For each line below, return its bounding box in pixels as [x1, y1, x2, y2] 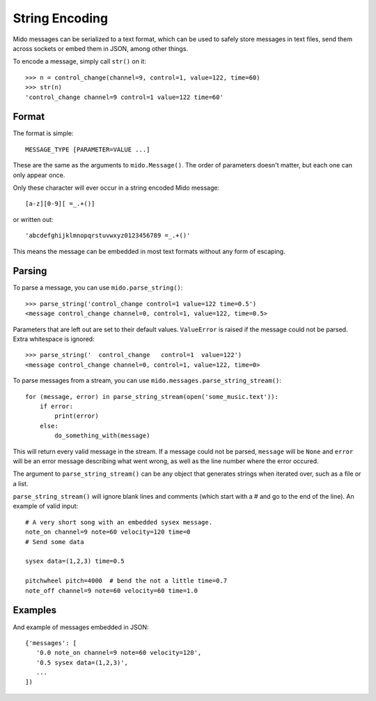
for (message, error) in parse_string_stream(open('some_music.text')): [25, 393, 279, 400]
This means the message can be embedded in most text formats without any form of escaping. [13, 247, 285, 255]
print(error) [54, 412, 99, 420]
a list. [13, 479, 29, 488]
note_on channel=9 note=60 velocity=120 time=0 [25, 528, 191, 536]
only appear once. [13, 171, 65, 179]
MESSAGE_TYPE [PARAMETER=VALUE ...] [25, 145, 150, 153]
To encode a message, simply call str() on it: [13, 57, 146, 66]
